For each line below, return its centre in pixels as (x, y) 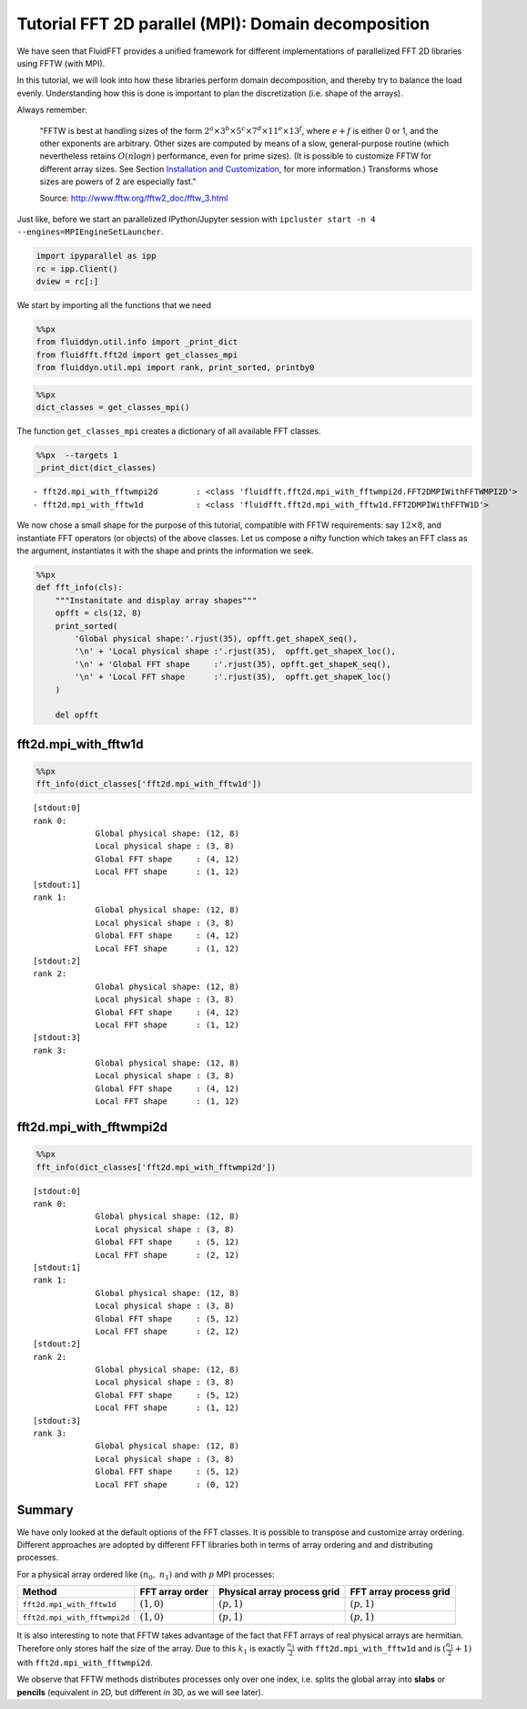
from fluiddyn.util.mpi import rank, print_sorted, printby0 (175, 368)
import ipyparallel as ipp (96, 256)
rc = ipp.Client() (77, 268)
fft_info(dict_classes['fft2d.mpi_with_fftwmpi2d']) (156, 1167)
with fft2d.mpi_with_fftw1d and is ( (371, 1649)
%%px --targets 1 (77, 455)
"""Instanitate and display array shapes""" (156, 600)
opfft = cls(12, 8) (99, 613)
